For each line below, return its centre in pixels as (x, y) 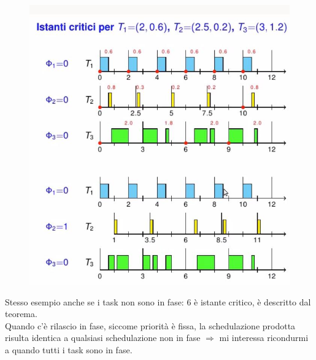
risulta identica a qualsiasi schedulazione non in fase (103, 338)
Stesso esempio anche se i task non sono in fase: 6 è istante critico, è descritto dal (158, 301)
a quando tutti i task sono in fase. (69, 349)
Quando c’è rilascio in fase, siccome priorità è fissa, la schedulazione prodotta (150, 325)
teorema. (21, 314)
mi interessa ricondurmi (264, 338)
